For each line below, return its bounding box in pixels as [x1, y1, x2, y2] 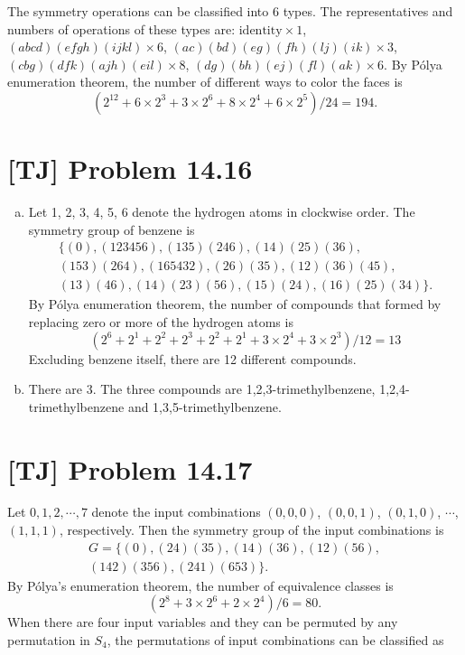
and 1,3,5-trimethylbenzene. [127, 397, 282, 416]
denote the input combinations [91, 502, 261, 521]
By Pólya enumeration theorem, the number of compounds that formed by [28, 295, 442, 313]
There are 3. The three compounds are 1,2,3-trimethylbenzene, [28, 379, 376, 398]
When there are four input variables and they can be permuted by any [7, 613, 398, 632]
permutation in [7, 630, 90, 649]
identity [238, 23, 283, 37]
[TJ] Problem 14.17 [7, 450, 253, 487]
